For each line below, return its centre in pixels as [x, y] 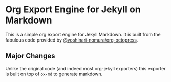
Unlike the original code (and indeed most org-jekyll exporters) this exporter [85, 68]
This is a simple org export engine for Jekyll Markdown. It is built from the [83, 34]
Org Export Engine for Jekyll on [73, 9]
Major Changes [30, 56]
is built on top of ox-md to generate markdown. [54, 74]
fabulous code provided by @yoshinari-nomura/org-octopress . [72, 40]
